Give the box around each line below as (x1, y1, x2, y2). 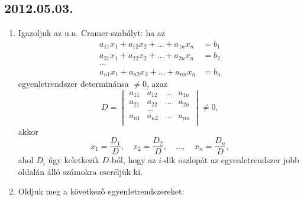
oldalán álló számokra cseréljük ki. (18, 165, 143, 177)
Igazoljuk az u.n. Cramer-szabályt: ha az (18, 27, 166, 39)
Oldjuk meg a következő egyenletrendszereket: (18, 185, 185, 197)
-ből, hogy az (109, 154, 156, 166)
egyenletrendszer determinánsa (18, 77, 129, 90)
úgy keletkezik (48, 154, 99, 166)
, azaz (147, 77, 168, 90)
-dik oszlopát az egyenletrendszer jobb (161, 154, 299, 166)
